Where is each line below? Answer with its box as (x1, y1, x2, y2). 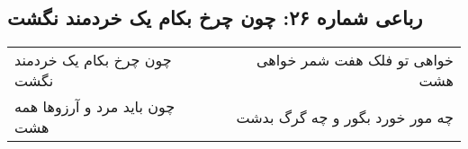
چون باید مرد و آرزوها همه (14, 96, 175, 118)
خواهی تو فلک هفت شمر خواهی (256, 49, 454, 71)
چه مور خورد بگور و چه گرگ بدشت (236, 106, 454, 127)
